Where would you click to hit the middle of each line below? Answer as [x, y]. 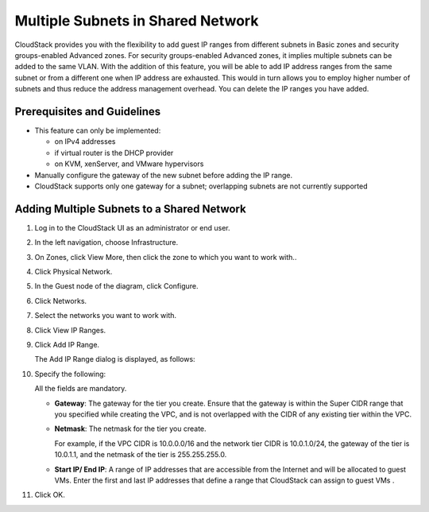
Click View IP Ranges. [70, 330]
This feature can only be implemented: [98, 130]
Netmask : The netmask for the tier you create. [130, 429]
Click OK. [50, 495]
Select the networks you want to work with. [106, 316]
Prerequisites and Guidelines [88, 111]
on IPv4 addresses [85, 142]
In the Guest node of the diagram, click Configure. [116, 286]
